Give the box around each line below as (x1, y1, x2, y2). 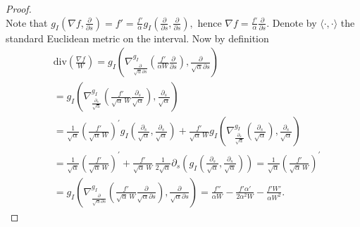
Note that (6, 15, 48, 30)
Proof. (6, 1, 32, 16)
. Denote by (266, 15, 317, 30)
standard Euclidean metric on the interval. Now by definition (6, 30, 269, 45)
